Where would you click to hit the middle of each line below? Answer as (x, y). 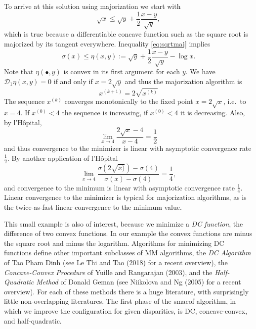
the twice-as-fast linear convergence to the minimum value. (93, 207)
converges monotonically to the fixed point (129, 101)
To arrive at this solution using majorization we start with (92, 6)
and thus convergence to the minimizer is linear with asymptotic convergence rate (128, 148)
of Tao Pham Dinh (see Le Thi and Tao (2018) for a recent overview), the (116, 262)
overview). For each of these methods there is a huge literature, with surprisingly (127, 291)
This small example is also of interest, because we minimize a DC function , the (124, 223)
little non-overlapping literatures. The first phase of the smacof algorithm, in (120, 301)
